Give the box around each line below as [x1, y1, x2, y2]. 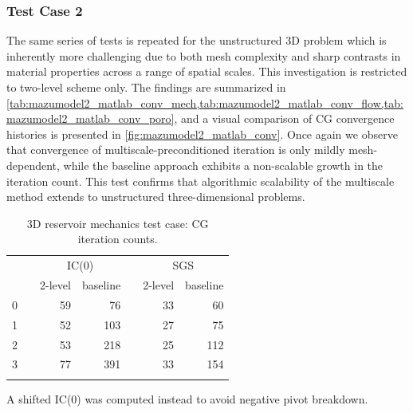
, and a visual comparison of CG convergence [174, 110, 395, 127]
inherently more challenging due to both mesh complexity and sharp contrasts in [6, 47, 401, 64]
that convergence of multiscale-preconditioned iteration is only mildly [6, 141, 345, 158]
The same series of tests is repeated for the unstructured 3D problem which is [6, 32, 387, 49]
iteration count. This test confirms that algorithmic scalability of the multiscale [6, 172, 395, 189]
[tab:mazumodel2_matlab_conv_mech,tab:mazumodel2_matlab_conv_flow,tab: [6, 94, 403, 111]
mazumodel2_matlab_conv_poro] [6, 110, 175, 127]
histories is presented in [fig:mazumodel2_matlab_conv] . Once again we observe [6, 125, 398, 142]
